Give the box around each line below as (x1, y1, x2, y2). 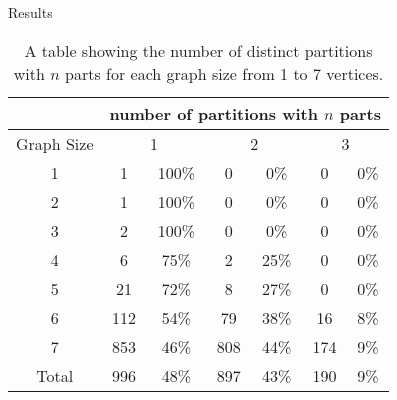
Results (8, 2, 53, 22)
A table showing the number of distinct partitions (24, 38, 373, 62)
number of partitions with (109, 101, 318, 125)
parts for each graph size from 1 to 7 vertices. (65, 61, 384, 85)
